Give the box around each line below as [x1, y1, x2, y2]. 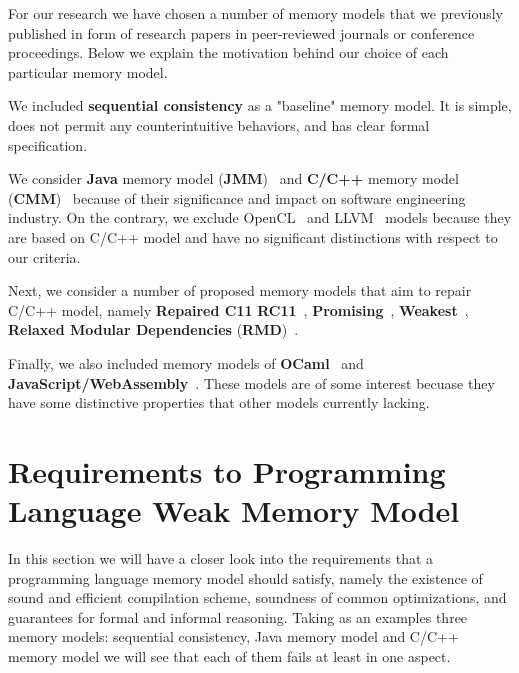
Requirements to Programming [8, 450, 446, 491]
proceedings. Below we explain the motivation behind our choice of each [8, 42, 449, 63]
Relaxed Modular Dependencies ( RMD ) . [8, 319, 299, 340]
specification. [8, 134, 88, 155]
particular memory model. [8, 61, 168, 82]
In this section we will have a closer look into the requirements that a [8, 548, 434, 568]
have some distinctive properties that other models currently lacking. [8, 392, 430, 413]
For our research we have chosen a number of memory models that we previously [8, 3, 503, 23]
